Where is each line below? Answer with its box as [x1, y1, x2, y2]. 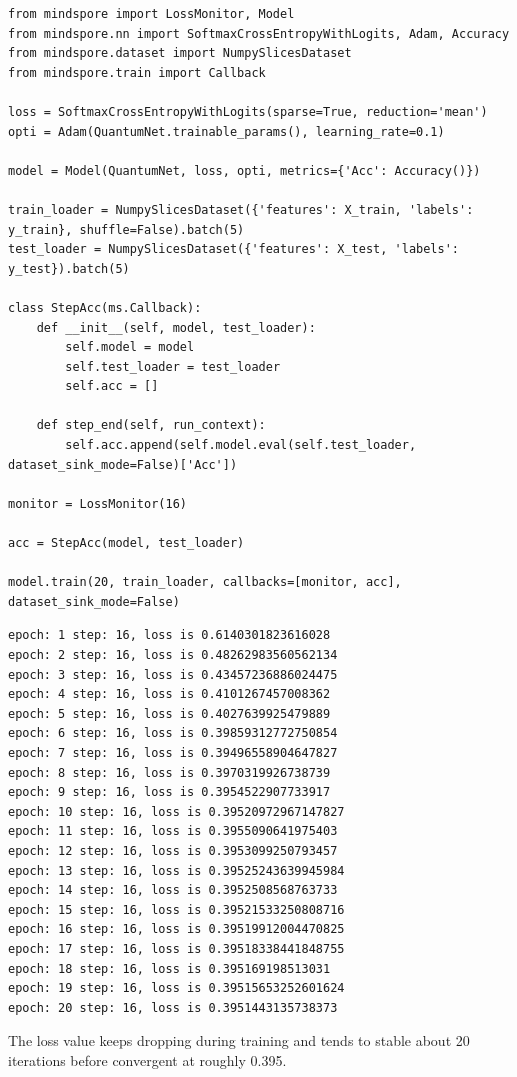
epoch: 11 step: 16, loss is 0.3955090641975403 [8, 824, 338, 839]
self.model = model [65, 340, 195, 355]
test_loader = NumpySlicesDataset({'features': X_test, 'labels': [8, 242, 460, 257]
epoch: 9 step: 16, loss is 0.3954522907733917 [8, 785, 331, 800]
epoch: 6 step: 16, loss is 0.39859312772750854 [8, 726, 338, 741]
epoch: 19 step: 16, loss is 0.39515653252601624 [8, 981, 345, 996]
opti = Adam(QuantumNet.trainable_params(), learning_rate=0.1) [8, 124, 445, 139]
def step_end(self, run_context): [36, 418, 266, 433]
